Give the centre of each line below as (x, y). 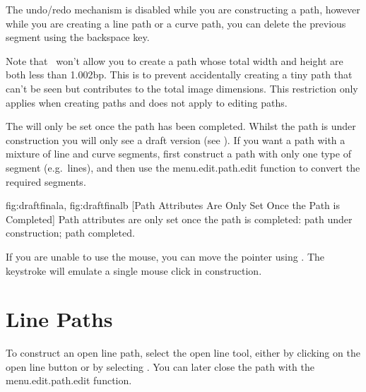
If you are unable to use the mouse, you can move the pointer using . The (165, 256)
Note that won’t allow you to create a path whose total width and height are (175, 60)
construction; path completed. (70, 233)
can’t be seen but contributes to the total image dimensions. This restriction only (182, 88)
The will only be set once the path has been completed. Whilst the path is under (181, 126)
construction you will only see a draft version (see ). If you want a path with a (176, 139)
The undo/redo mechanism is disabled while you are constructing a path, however (183, 9)
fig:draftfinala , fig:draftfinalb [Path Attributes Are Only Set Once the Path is (173, 205)
